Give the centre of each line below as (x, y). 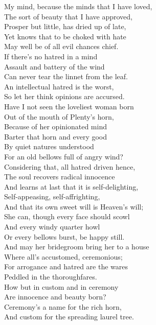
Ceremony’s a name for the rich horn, (63, 306)
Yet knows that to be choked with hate (65, 36)
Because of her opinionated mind (55, 126)
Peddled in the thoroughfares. (51, 277)
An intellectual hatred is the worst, (59, 86)
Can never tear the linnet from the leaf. (66, 76)
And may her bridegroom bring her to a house (77, 247)
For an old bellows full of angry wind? (64, 156)
